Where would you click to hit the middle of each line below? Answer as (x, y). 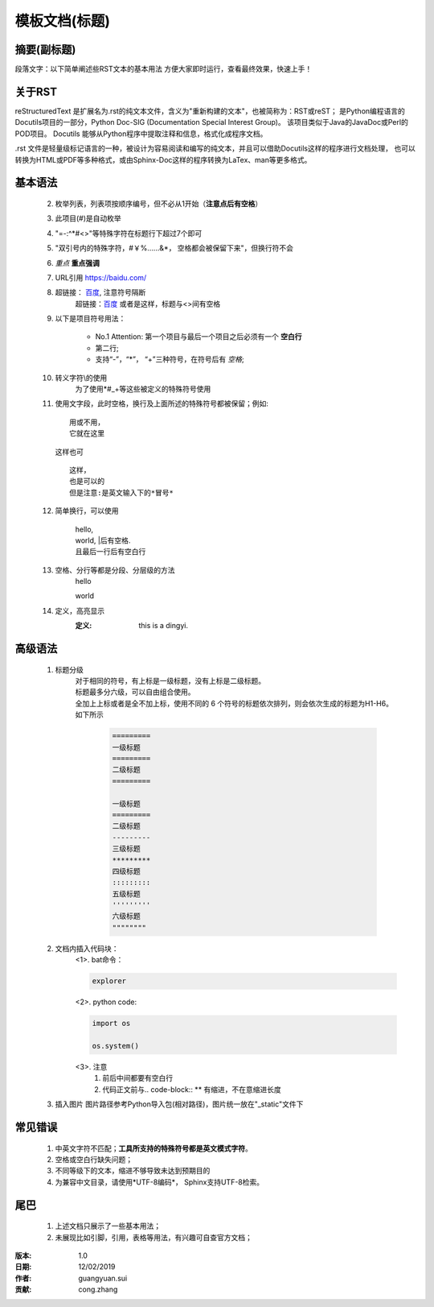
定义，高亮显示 (80, 610)
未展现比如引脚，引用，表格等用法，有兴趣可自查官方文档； (154, 1237)
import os (111, 1024)
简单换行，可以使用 (87, 511)
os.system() (116, 1046)
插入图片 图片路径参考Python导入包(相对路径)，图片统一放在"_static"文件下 (179, 1104)
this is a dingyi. (164, 626)
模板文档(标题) (63, 21)
